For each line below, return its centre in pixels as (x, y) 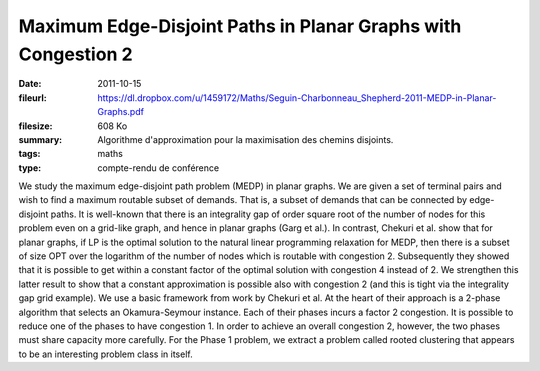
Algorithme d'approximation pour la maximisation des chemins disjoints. (245, 139)
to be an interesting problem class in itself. (106, 354)
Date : (30, 84)
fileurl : (32, 97)
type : (30, 167)
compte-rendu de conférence (158, 167)
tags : (29, 154)
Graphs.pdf (121, 112)
